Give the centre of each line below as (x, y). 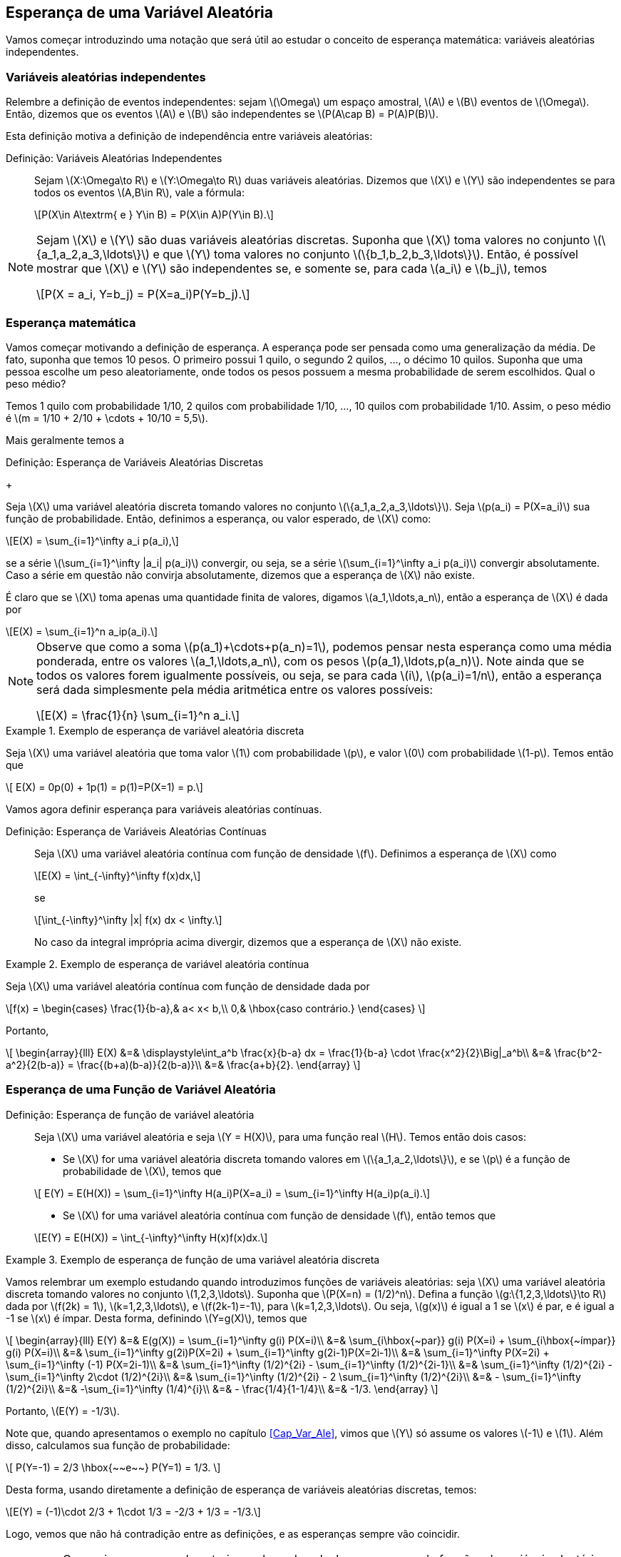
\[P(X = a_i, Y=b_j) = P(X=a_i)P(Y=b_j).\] (143, 294)
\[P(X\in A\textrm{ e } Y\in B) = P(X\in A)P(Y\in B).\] (154, 215)
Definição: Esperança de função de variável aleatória (130, 1114)
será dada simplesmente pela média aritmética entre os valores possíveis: (235, 689)
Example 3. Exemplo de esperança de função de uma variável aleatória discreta (193, 1259)
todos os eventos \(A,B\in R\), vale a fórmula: (139, 193)
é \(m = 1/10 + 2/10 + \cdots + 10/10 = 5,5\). (107, 418)
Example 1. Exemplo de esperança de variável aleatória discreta (155, 730)
